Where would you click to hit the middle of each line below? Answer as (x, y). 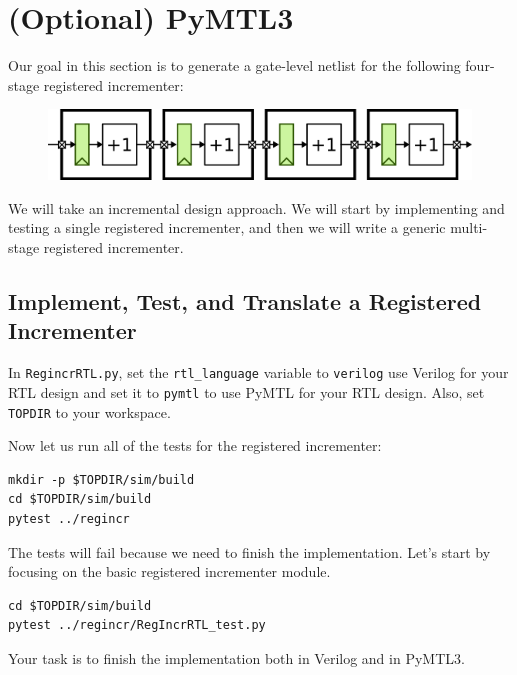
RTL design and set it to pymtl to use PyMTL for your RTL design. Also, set (246, 391)
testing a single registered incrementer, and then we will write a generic (227, 227)
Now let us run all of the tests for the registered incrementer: (195, 445)
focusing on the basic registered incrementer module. (169, 571)
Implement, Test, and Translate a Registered (245, 301)
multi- (469, 227)
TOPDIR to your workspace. (89, 411)
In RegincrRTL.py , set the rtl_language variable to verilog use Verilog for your (258, 372)
